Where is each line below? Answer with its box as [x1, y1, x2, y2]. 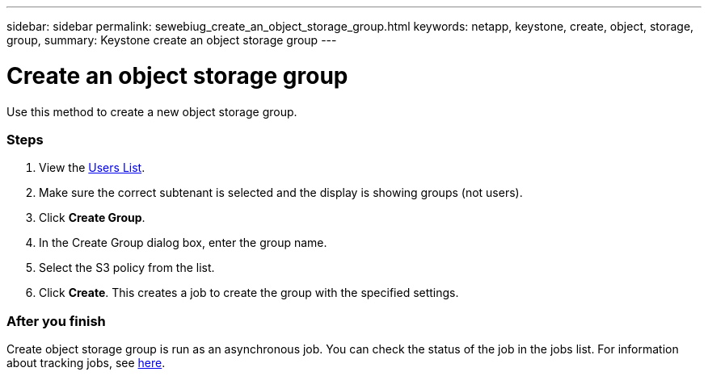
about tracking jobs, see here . [6, 356, 166, 370]
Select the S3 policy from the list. [39, 261, 215, 275]
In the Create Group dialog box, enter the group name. [39, 236, 327, 250]
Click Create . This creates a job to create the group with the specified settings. [39, 286, 459, 300]
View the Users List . [39, 161, 145, 175]
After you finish [6, 312, 106, 329]
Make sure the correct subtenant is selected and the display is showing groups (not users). [39, 186, 523, 200]
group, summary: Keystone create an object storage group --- [6, 33, 337, 47]
